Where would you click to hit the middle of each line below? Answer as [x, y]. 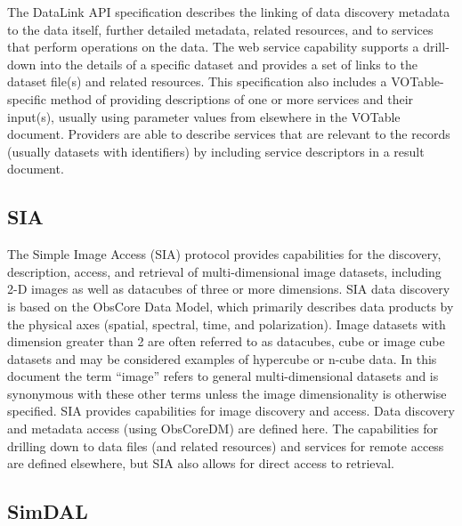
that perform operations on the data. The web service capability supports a [213, 47]
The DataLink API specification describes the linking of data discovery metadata [229, 12]
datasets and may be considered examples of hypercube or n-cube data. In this [222, 358]
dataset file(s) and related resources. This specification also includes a [197, 81]
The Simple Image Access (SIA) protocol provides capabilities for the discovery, [224, 254]
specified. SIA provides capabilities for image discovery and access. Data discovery [231, 411]
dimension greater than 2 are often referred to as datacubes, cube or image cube [226, 341]
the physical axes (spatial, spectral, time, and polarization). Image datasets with [227, 324]
